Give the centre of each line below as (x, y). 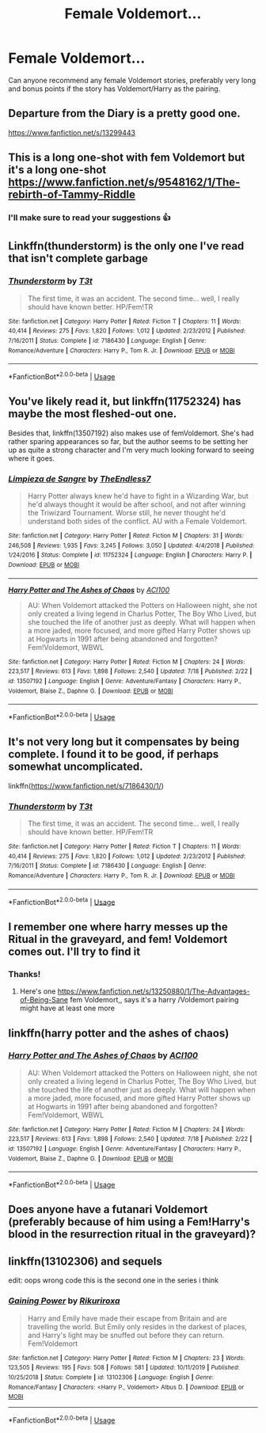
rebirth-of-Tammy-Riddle (72, 195)
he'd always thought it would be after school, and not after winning (137, 504)
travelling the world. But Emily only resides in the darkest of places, (137, 1326)
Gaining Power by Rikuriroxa (64, 1301)
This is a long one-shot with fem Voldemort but (127, 158)
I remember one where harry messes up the (118, 927)
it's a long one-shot (57, 170)
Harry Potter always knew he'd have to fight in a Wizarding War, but (138, 496)
